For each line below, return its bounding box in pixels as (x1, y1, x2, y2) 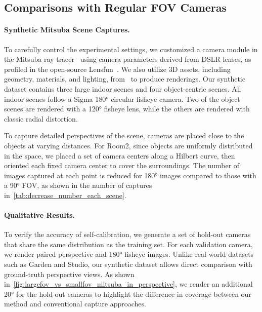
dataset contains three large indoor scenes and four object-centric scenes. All (4, 83, 241, 94)
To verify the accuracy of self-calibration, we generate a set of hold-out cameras (4, 229, 251, 240)
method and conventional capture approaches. (4, 298, 146, 309)
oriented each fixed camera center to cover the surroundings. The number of (4, 160, 240, 171)
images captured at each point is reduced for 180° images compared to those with (4, 170, 256, 180)
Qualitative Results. (4, 210, 75, 220)
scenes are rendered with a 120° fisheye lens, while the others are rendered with (4, 103, 250, 114)
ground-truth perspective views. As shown (4, 268, 135, 279)
